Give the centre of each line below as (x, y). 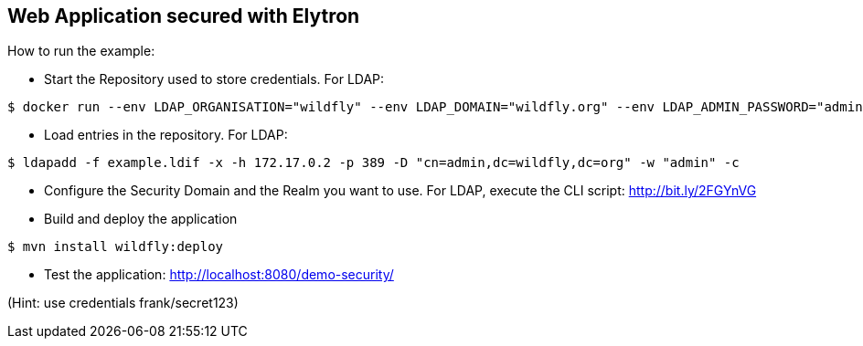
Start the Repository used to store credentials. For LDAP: (214, 79)
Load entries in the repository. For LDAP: (166, 135)
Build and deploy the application (141, 219)
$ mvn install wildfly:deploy (116, 247)
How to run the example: (81, 51)
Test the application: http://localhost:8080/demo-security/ (219, 275)
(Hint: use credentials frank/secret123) (123, 303)
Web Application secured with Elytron (184, 16)
